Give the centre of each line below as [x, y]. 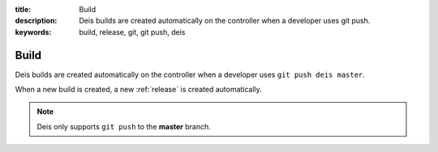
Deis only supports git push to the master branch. [124, 126]
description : [36, 21]
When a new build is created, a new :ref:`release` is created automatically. [139, 90]
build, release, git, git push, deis [132, 32]
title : [23, 9]
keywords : [33, 32]
